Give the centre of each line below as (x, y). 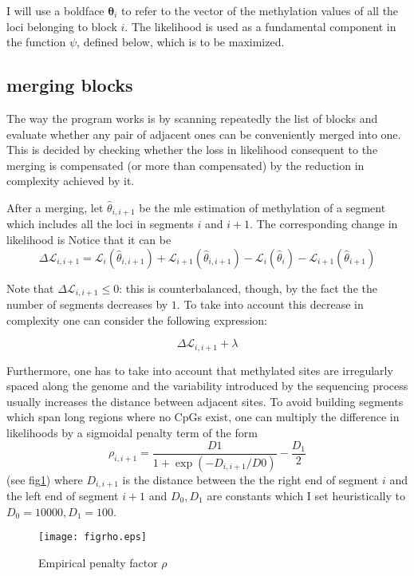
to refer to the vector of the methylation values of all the (260, 10)
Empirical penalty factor (98, 562)
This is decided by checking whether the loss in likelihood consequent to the (192, 150)
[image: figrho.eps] (93, 537)
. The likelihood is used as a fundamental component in (260, 26)
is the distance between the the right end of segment (250, 479)
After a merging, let (55, 207)
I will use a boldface (55, 10)
